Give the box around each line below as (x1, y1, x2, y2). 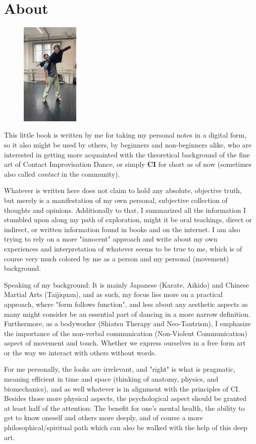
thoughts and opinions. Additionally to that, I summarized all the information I (4, 204, 246, 215)
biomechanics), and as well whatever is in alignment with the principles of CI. (4, 383, 240, 394)
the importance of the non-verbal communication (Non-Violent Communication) (4, 328, 248, 338)
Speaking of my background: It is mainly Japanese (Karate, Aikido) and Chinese (4, 279, 249, 290)
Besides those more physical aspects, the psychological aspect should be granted (4, 393, 247, 403)
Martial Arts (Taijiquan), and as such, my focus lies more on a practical (4, 289, 223, 299)
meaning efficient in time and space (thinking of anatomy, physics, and (4, 374, 218, 384)
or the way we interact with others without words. (4, 347, 156, 357)
